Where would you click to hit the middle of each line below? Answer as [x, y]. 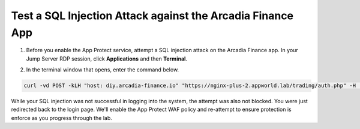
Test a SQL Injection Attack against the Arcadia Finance [152, 16]
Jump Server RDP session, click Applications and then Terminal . [107, 58]
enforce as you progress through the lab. [61, 118]
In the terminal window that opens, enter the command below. [103, 70]
